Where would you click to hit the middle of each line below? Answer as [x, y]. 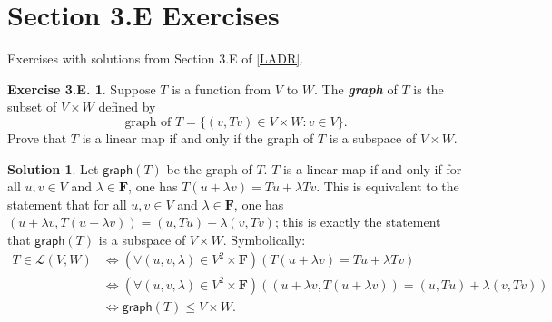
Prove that [37, 137]
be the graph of [209, 168]
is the [429, 88]
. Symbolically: [264, 239]
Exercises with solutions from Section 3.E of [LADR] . [156, 59]
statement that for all [67, 204]
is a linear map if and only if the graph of [198, 137]
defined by [127, 107]
